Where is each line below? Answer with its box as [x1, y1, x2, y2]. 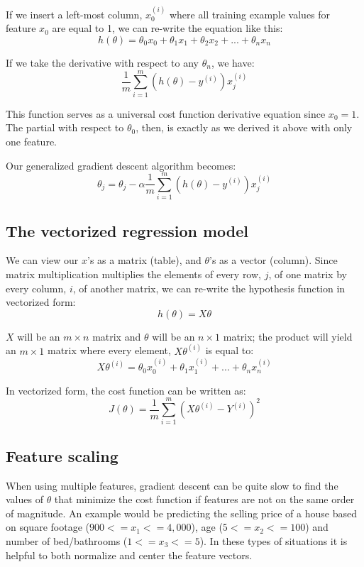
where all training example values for [169, 6, 331, 21]
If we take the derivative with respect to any [6, 55, 199, 70]
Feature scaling [6, 444, 118, 466]
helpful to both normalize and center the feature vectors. [6, 547, 253, 562]
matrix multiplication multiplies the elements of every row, [6, 267, 261, 282]
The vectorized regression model [6, 219, 249, 241]
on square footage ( [6, 519, 89, 534]
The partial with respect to [6, 120, 124, 135]
